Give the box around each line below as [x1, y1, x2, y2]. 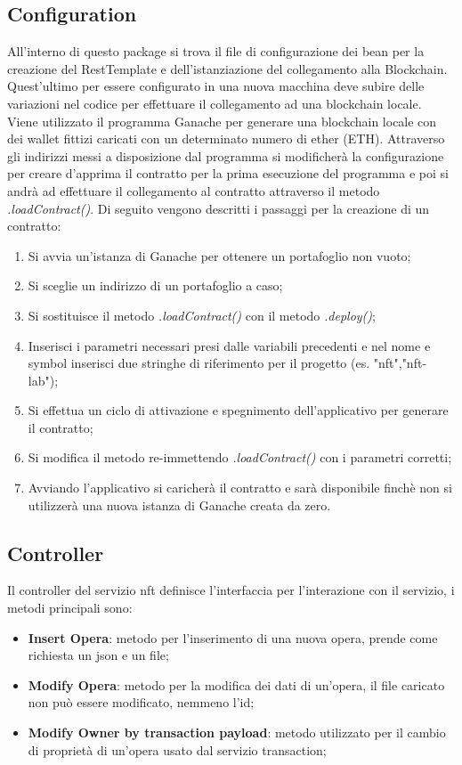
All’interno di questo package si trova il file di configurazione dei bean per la [7, 42, 425, 61]
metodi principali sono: [7, 598, 133, 617]
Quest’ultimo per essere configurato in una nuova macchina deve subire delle [7, 77, 425, 95]
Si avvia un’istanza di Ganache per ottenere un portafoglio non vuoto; [28, 246, 411, 264]
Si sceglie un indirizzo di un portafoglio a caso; [28, 276, 283, 295]
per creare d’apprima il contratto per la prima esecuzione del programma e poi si [7, 164, 449, 183]
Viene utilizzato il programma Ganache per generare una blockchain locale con [7, 111, 437, 130]
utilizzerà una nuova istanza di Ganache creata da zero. [28, 495, 331, 514]
